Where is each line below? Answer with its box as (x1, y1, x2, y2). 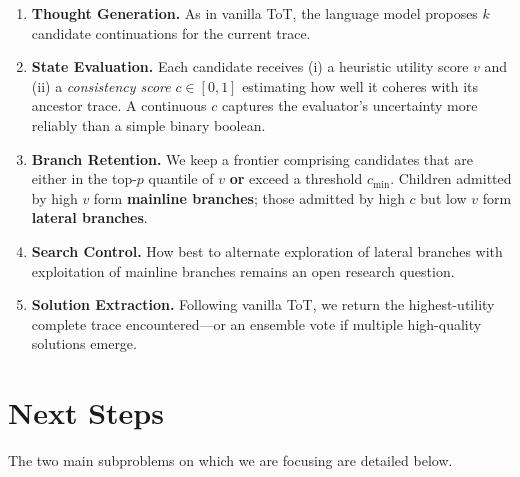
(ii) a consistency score (31, 75, 171, 96)
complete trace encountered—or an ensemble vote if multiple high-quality (31, 313, 482, 334)
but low (420, 187, 467, 208)
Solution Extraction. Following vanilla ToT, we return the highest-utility (31, 294, 495, 315)
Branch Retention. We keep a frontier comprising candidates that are (31, 148, 473, 169)
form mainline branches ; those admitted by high (93, 187, 405, 208)
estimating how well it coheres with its (242, 75, 479, 96)
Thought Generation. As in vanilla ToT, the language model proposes (31, 3, 478, 23)
